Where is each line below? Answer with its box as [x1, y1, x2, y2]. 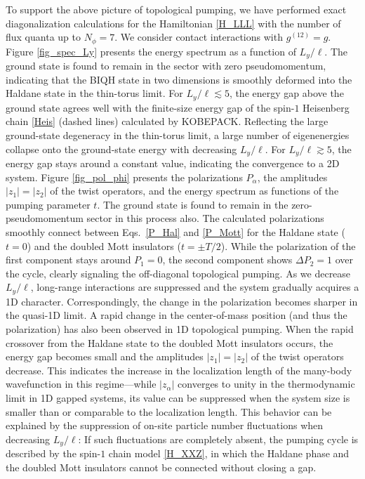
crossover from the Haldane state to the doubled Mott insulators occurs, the [6, 335, 333, 350]
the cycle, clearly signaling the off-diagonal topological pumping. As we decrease [6, 265, 351, 280]
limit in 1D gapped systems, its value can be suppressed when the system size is [6, 390, 350, 405]
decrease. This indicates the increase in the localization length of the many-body [6, 362, 352, 377]
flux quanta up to [6, 29, 81, 44]
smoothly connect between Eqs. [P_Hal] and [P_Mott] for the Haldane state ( [6, 224, 345, 239]
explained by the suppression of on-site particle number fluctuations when [6, 418, 324, 433]
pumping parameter [6, 197, 91, 211]
